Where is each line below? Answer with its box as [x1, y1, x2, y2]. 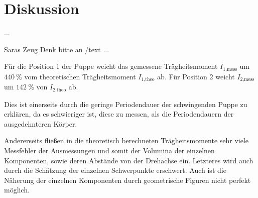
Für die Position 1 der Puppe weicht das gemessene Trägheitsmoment [4, 61, 218, 71]
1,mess [223, 66, 237, 72]
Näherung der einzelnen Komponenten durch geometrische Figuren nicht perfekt [4, 174, 251, 185]
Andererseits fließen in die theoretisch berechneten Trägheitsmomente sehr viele [4, 135, 249, 146]
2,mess [240, 77, 254, 82]
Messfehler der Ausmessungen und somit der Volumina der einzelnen [4, 145, 215, 156]
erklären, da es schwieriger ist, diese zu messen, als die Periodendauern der [4, 109, 234, 119]
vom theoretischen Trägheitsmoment [24, 71, 136, 81]
